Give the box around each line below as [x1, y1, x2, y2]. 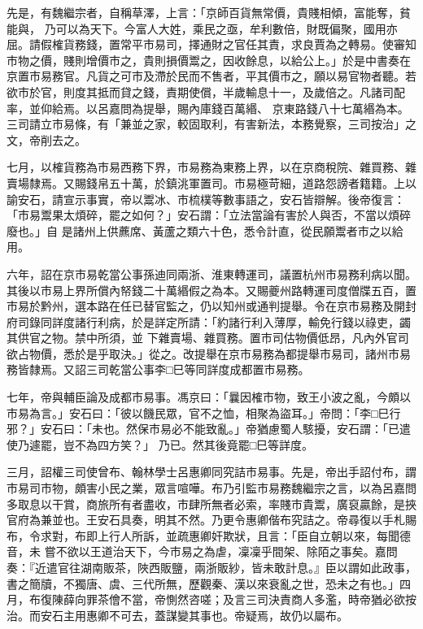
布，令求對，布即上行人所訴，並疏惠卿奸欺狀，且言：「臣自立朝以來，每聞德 [7, 527, 411, 544]
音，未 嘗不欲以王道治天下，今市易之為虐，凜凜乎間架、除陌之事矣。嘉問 [7, 543, 398, 560]
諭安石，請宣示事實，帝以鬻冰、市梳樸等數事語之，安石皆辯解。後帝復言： [7, 190, 405, 207]
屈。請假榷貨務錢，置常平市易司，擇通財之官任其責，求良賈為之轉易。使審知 [7, 36, 416, 53]
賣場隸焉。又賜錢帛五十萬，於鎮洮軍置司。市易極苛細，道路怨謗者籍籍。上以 [7, 174, 416, 191]
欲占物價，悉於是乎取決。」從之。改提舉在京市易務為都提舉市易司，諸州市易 [7, 345, 411, 362]
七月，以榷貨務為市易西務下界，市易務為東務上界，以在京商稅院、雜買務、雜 [7, 158, 416, 176]
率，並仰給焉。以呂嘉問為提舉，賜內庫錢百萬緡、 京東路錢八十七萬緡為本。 [7, 99, 409, 116]
